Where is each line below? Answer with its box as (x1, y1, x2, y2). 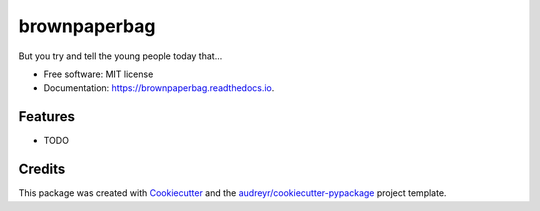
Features (18, 108, 75, 125)
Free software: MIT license (43, 68, 154, 80)
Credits (18, 161, 66, 178)
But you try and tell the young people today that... (18, 50, 223, 62)
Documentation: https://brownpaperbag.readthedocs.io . (43, 82, 275, 94)
